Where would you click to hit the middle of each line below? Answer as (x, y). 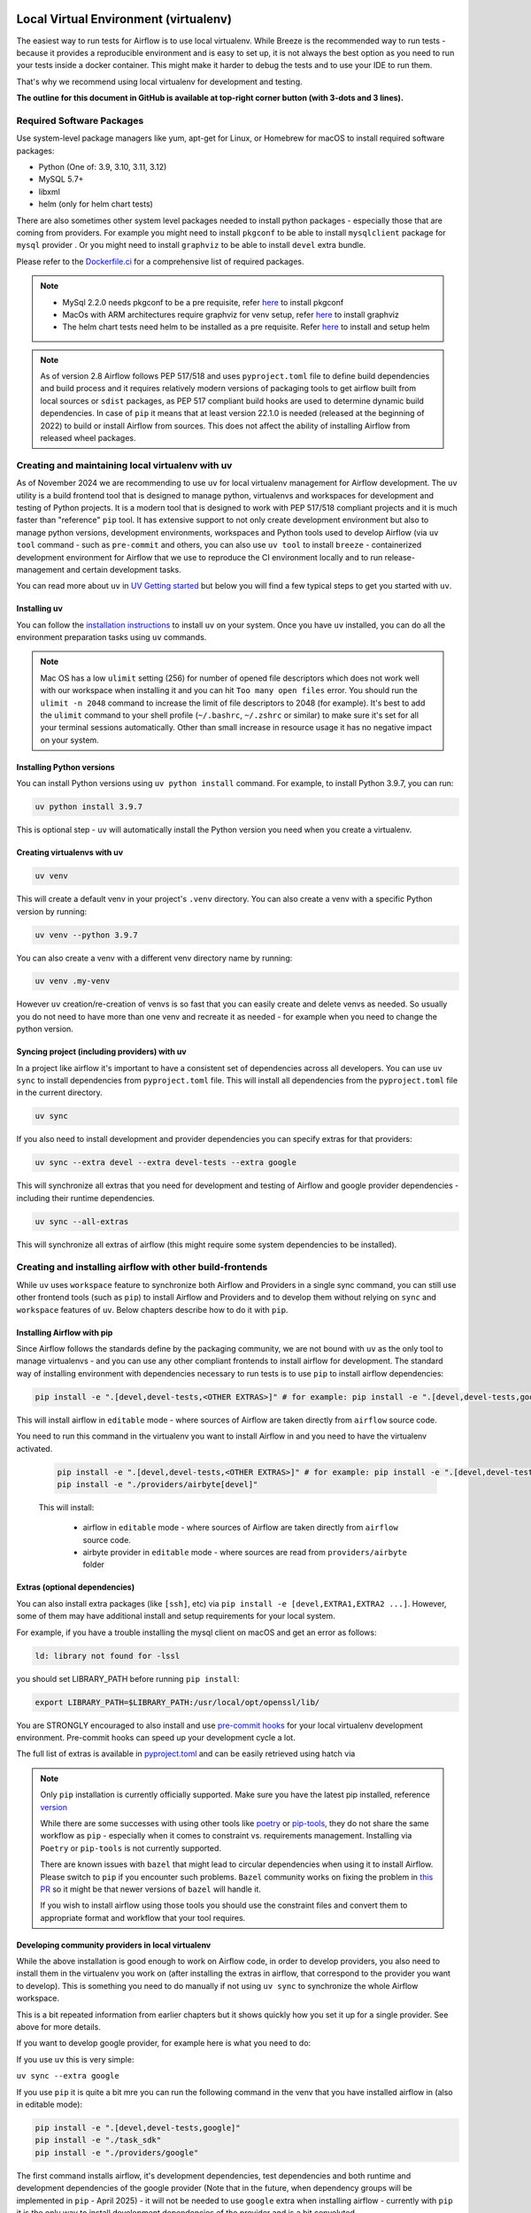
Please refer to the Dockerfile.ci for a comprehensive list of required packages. (160, 261)
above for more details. (58, 2027)
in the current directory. (60, 1092)
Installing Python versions (65, 767)
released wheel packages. (88, 438)
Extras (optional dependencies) (76, 1587)
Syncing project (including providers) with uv (101, 1052)
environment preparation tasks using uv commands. (112, 637)
